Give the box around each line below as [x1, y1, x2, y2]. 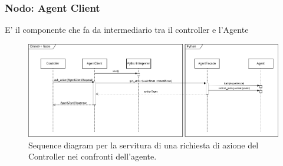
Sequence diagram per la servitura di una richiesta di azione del [28, 138, 259, 151]
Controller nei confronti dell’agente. [28, 150, 157, 162]
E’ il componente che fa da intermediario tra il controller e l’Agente [5, 23, 249, 36]
